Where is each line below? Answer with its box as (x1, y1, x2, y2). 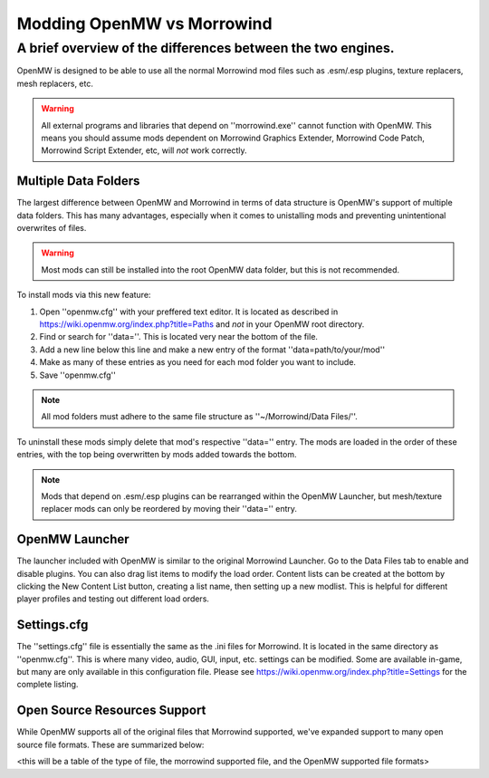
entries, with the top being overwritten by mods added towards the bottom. (16, 449, 297, 460)
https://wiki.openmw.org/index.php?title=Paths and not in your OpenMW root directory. (39, 318, 365, 330)
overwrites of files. (16, 223, 87, 234)
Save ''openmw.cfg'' (39, 370, 117, 380)
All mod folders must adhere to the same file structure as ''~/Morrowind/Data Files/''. (41, 411, 358, 422)
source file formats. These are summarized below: (16, 739, 205, 750)
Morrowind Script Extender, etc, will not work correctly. (41, 145, 247, 156)
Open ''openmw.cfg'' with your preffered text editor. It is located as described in (39, 306, 339, 317)
